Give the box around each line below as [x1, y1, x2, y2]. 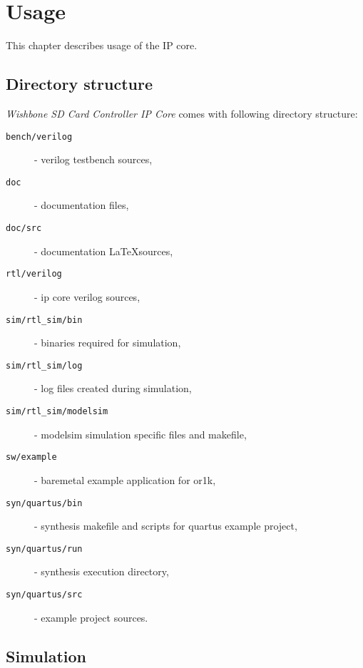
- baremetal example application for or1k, [34, 472, 216, 487]
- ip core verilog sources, [34, 289, 140, 304]
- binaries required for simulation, [34, 335, 181, 350]
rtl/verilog [6, 269, 62, 279]
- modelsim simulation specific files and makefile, [34, 426, 247, 441]
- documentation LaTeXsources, [34, 243, 173, 258]
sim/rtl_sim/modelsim [6, 406, 108, 417]
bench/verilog [6, 131, 73, 142]
